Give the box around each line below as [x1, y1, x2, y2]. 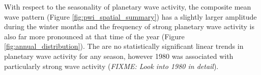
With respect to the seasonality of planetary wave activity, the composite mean [4, 2, 251, 12]
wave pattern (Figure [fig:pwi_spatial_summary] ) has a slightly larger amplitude [4, 11, 257, 22]
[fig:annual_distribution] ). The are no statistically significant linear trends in [4, 41, 244, 51]
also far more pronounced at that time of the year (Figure [4, 31, 185, 41]
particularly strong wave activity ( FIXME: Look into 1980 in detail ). [4, 60, 219, 71]
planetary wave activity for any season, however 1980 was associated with [4, 50, 234, 61]
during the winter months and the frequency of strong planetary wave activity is [4, 21, 254, 32]
